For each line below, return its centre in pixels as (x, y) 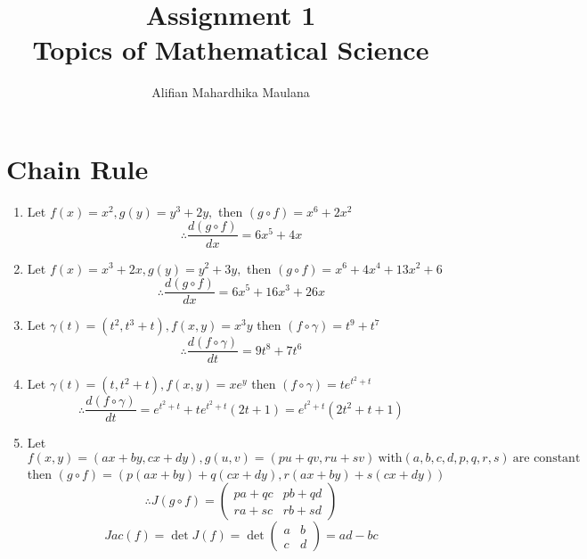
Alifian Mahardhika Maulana (231, 92)
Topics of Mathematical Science (231, 49)
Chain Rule (77, 168)
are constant (546, 458)
